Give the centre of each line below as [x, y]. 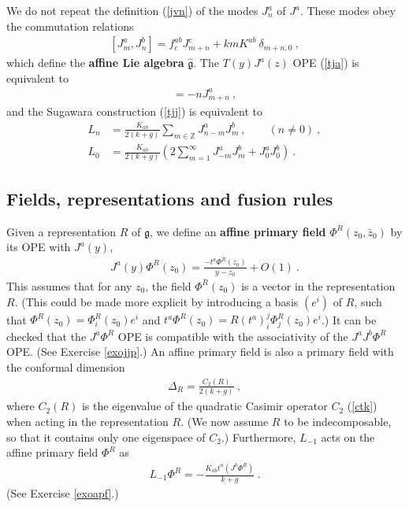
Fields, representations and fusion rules [170, 198]
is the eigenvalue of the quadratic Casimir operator [204, 406]
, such [368, 301]
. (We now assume [225, 421]
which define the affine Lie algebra [95, 63]
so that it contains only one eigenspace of [106, 437]
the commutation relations [70, 26]
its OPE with [39, 247]
